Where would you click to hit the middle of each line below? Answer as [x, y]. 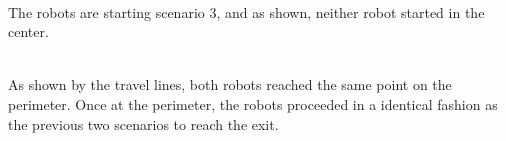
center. [28, 31]
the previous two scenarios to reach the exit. [143, 123]
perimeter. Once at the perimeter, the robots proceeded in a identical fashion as [253, 103]
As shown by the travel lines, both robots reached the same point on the [230, 84]
